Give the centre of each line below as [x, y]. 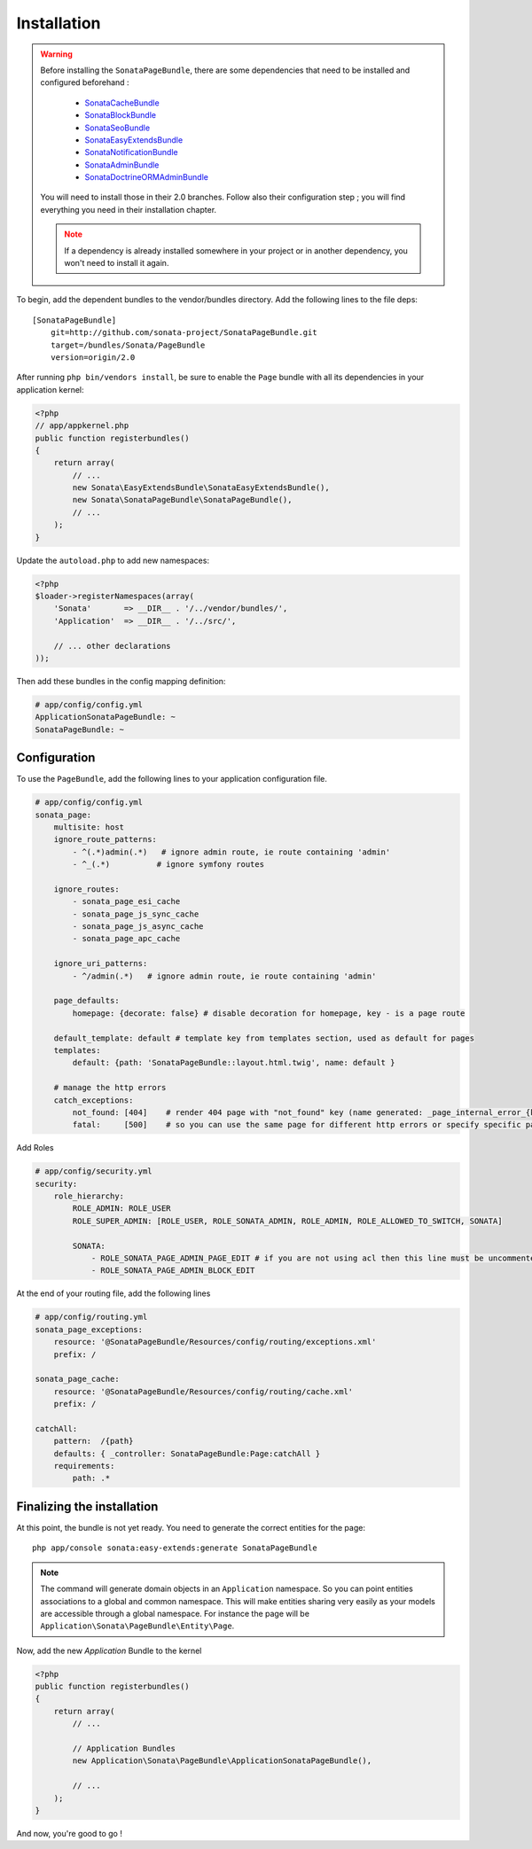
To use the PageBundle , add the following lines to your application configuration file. [172, 779]
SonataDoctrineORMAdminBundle [146, 177]
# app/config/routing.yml [91, 1317]
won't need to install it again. [117, 263]
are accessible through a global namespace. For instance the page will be [175, 1613]
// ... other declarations [113, 646]
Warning [56, 54]
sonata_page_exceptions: [89, 1329]
